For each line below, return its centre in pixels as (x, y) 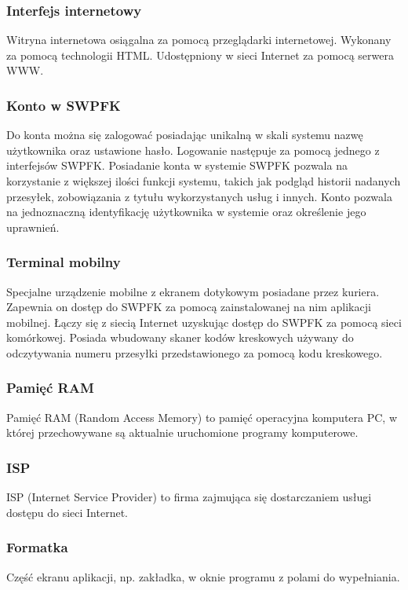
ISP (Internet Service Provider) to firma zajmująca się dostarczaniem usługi (189, 497)
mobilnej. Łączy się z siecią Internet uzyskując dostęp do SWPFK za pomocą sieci (204, 322)
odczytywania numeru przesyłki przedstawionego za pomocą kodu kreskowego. (195, 352)
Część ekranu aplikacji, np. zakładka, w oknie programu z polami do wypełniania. (203, 576)
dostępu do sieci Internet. (67, 512)
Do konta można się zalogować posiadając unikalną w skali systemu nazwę (185, 135)
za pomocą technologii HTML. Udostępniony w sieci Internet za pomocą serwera (200, 55)
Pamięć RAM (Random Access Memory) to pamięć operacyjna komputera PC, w (202, 417)
